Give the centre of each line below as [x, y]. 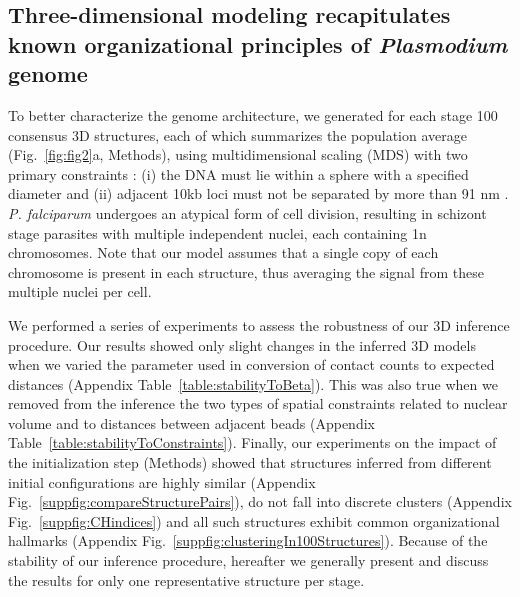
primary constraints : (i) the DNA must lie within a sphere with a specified [238, 173]
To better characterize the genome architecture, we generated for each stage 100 [253, 114]
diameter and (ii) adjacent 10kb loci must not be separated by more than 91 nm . [258, 193]
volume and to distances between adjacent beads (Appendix [191, 422]
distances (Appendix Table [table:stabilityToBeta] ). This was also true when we [253, 383]
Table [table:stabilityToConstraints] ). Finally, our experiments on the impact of [252, 442]
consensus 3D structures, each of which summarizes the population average [237, 134]
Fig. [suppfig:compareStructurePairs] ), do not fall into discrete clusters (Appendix [260, 501]
